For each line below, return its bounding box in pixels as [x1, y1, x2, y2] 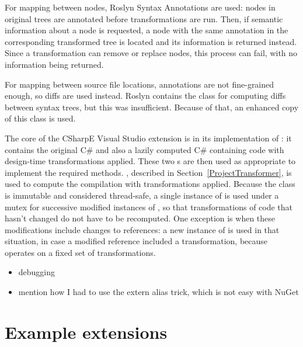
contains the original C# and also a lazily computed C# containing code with [5, 143, 284, 155]
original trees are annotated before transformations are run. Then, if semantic [5, 12, 283, 25]
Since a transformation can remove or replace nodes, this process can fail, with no [5, 47, 298, 59]
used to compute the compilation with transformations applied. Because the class [5, 178, 295, 190]
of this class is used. [5, 112, 76, 124]
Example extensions [5, 320, 168, 343]
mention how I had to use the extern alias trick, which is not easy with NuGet [18, 286, 299, 298]
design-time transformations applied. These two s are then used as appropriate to [5, 155, 296, 167]
